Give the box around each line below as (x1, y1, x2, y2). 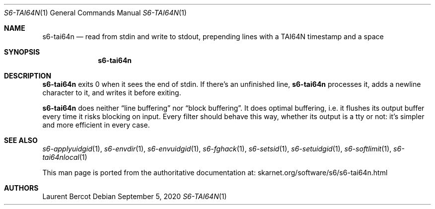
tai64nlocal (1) (42, 153, 87, 161)
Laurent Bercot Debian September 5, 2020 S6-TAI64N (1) (42, 192, 227, 201)
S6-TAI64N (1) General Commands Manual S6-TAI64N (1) (4, 8, 187, 17)
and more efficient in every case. (42, 121, 150, 129)
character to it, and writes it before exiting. (42, 88, 181, 97)
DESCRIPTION (4, 71, 52, 80)
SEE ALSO (4, 136, 38, 144)
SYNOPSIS (4, 48, 40, 56)
